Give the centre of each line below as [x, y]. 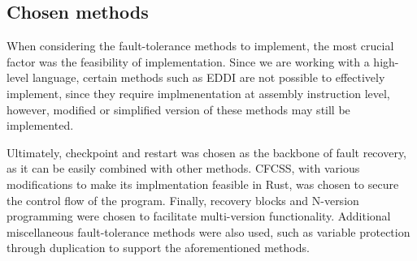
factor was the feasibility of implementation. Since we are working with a [188, 61]
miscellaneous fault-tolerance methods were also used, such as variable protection [208, 231]
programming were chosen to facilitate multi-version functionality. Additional [199, 216]
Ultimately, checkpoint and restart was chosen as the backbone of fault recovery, [206, 152]
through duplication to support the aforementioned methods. [158, 248]
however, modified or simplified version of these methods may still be [178, 109]
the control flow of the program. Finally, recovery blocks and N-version [183, 200]
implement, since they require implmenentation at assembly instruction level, [198, 93]
